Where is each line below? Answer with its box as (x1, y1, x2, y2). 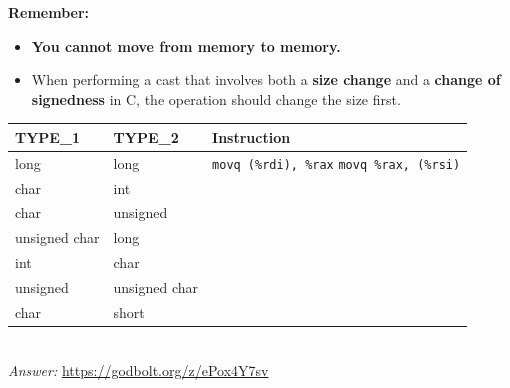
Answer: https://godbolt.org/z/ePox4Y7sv (8, 359, 269, 380)
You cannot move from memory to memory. (31, 35, 341, 56)
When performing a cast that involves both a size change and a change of (31, 69, 501, 90)
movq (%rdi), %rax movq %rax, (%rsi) (212, 157, 461, 172)
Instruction (212, 126, 291, 147)
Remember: (8, 2, 90, 22)
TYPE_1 (15, 126, 81, 147)
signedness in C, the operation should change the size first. (31, 88, 401, 109)
